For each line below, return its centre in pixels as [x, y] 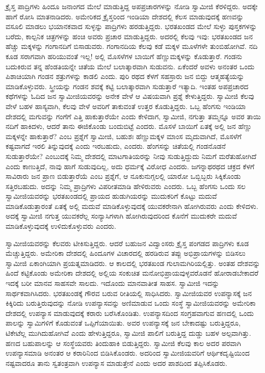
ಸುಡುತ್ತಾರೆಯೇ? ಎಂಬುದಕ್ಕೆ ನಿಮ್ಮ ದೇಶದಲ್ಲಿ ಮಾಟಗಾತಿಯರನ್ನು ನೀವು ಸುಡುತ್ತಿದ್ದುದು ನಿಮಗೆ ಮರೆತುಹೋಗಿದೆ [131, 156]
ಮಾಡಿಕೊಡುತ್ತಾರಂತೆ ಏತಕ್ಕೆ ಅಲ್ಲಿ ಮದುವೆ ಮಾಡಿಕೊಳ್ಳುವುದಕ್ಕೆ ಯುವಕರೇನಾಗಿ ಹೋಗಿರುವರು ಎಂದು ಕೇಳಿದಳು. [132, 206]
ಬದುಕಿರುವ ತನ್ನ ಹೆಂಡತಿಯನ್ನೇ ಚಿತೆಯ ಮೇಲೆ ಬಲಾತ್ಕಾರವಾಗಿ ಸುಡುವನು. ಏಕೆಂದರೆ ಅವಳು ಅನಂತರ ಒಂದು [130, 66]
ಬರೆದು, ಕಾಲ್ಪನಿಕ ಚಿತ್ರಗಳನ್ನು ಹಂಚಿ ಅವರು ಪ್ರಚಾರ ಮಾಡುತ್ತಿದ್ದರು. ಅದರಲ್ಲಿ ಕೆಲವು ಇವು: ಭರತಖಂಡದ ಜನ [129, 36]
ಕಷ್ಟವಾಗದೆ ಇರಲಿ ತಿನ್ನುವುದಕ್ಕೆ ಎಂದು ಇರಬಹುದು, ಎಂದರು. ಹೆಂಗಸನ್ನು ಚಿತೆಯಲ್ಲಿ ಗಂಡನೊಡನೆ [116, 146]
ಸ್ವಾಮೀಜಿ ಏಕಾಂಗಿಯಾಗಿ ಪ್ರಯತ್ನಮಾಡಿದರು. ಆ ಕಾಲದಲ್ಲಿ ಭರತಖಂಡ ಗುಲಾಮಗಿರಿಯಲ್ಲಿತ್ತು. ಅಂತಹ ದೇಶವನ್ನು [133, 263]
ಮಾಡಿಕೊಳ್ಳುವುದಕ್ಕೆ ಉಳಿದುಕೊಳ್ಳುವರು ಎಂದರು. [61, 226]
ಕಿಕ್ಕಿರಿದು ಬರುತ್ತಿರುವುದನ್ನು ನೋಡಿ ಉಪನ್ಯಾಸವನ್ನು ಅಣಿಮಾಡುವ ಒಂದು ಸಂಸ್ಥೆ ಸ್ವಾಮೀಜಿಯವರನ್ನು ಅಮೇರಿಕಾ [131, 303]
